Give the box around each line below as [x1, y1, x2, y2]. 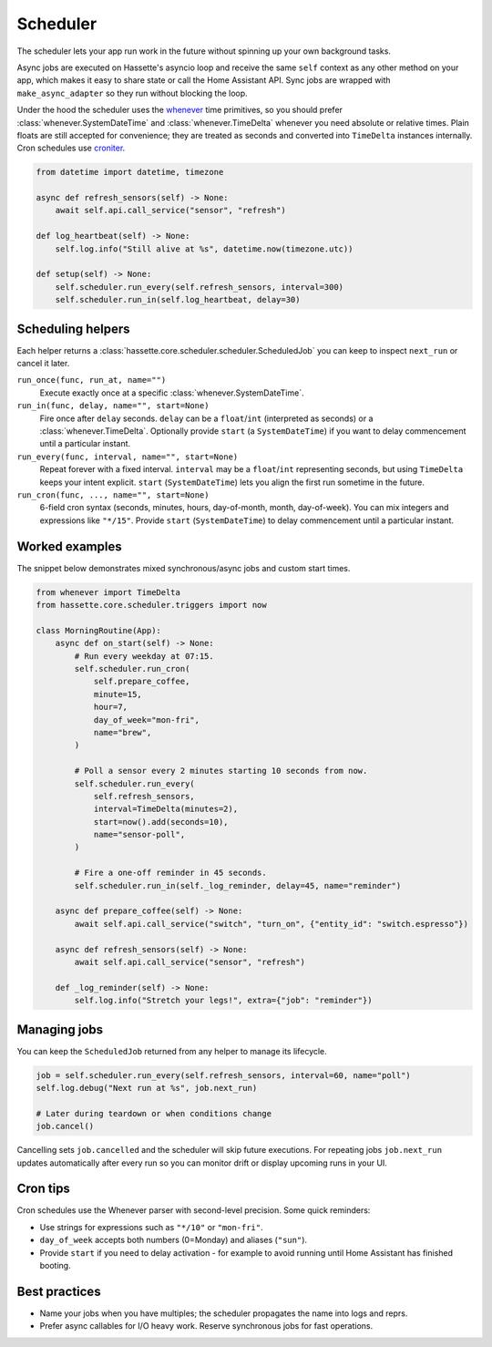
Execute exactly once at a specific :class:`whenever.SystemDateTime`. [39, 387, 304, 398]
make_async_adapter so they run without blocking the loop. [16, 87, 248, 98]
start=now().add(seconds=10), [93, 817, 229, 827]
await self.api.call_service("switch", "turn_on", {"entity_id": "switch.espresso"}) [74, 919, 469, 929]
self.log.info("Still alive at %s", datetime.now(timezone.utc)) [55, 243, 354, 254]
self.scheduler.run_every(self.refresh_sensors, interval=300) [55, 282, 344, 292]
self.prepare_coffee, [93, 676, 190, 687]
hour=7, [93, 702, 128, 713]
